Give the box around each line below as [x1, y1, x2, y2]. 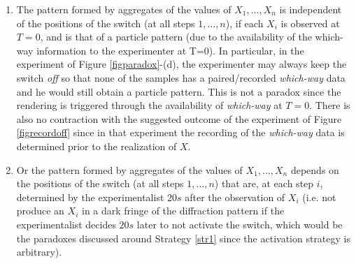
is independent [279, 2, 342, 16]
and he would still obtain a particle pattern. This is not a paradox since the [16, 84, 341, 98]
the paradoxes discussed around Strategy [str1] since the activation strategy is [16, 230, 350, 245]
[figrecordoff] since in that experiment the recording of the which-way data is [16, 125, 345, 140]
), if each [225, 15, 264, 30]
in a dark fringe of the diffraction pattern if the [82, 203, 285, 218]
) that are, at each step [214, 176, 314, 191]
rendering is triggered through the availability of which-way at [16, 98, 283, 112]
